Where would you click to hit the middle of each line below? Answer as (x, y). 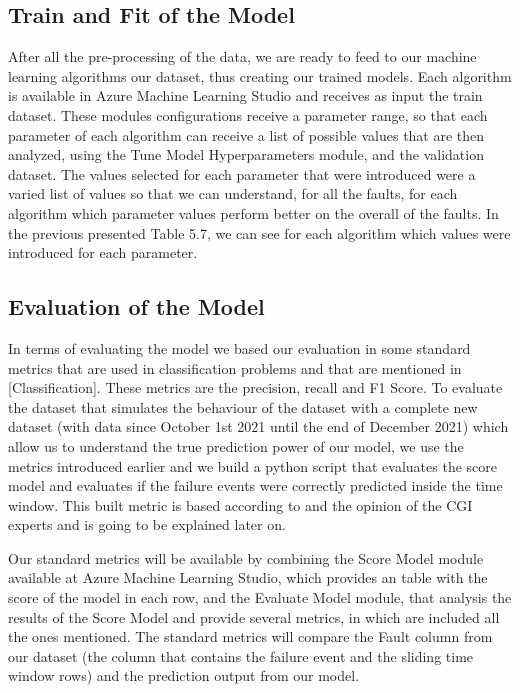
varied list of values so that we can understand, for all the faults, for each (233, 193)
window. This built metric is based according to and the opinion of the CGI (240, 504)
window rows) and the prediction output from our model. (184, 675)
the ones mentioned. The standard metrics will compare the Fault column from (250, 636)
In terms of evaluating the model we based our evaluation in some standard (239, 347)
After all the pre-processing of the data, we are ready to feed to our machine (242, 56)
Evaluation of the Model (136, 306)
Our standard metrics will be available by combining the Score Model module (246, 557)
